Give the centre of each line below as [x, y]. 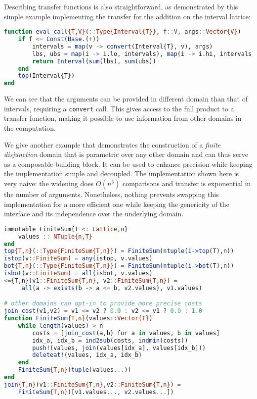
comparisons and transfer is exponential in [187, 183]
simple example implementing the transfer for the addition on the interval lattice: [127, 16]
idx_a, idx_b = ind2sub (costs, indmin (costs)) [110, 340]
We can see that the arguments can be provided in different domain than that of [126, 99]
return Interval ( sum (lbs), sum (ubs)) [94, 61]
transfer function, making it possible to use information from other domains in [123, 118]
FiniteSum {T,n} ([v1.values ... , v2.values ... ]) [96, 392]
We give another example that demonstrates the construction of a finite [112, 144]
